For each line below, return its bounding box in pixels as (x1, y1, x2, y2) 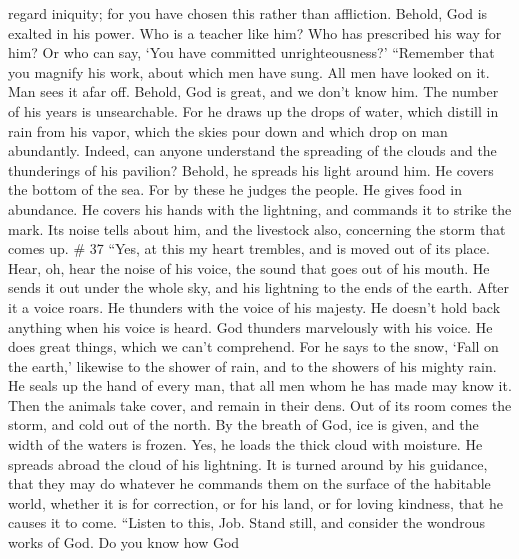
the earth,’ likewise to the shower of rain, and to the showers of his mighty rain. (8, 355, 497, 376)
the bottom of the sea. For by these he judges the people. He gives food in (8, 179, 462, 200)
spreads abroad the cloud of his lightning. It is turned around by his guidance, (8, 453, 488, 474)
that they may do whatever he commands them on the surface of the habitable (8, 473, 491, 494)
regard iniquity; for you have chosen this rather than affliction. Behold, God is (8, 3, 488, 23)
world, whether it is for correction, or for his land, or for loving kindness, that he (8, 492, 503, 513)
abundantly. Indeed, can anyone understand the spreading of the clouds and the (8, 140, 497, 161)
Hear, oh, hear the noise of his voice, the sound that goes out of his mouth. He (8, 257, 490, 278)
